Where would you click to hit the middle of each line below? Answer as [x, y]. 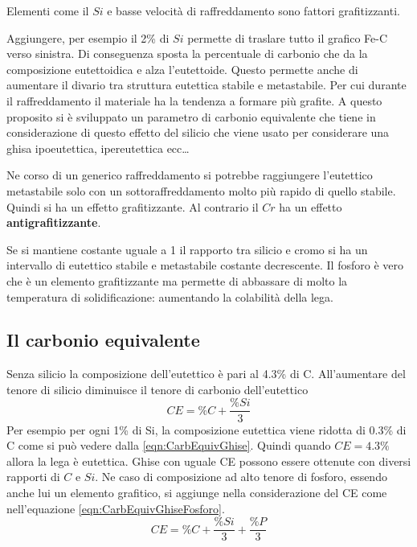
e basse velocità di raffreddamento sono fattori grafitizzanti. [253, 10]
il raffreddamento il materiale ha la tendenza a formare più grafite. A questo [194, 100]
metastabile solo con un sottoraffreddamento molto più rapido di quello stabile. [201, 190]
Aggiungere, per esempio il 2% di [88, 37]
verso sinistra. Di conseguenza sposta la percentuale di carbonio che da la [187, 53]
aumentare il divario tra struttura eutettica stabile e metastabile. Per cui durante [206, 85]
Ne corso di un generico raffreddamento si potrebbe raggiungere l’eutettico [190, 175]
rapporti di [33, 477]
